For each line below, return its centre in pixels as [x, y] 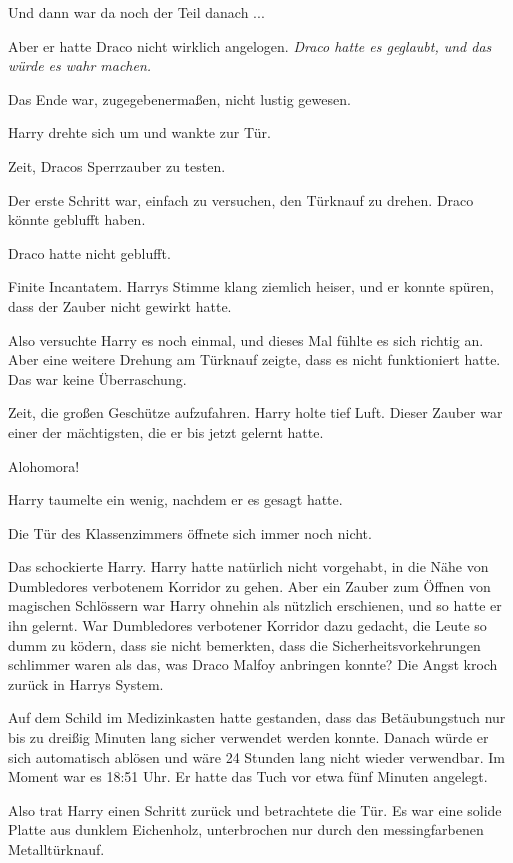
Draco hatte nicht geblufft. [89, 252]
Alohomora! [44, 465]
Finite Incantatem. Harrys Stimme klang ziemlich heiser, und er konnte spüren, [251, 286]
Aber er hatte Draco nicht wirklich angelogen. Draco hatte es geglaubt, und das [250, 45]
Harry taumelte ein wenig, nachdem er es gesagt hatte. [175, 499]
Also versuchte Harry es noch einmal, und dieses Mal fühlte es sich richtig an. [246, 339]
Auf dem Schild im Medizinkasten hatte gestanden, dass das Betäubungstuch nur [257, 717]
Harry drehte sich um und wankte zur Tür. [139, 132]
